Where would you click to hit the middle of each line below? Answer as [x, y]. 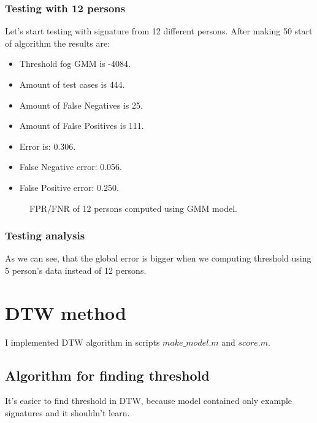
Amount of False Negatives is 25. [81, 105]
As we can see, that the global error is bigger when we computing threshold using [158, 258]
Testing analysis [45, 235]
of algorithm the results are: [57, 43]
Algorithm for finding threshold [107, 375]
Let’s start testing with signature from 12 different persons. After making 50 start [159, 31]
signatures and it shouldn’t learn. [67, 413]
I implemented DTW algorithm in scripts [82, 342]
